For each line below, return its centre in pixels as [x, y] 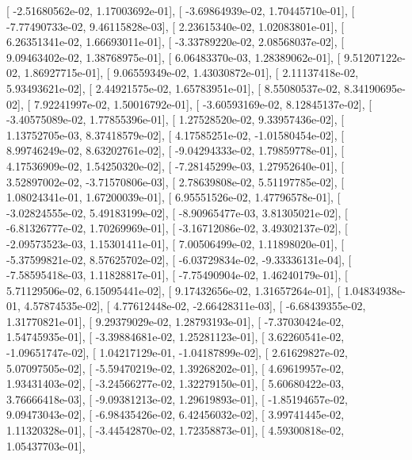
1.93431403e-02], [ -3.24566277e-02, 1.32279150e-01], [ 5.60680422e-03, [175, 383]
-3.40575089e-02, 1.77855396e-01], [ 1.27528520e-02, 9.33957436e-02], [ [175, 119]
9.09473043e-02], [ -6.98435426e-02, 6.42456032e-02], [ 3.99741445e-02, [175, 414]
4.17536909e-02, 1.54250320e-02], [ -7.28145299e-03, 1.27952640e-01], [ [175, 165]
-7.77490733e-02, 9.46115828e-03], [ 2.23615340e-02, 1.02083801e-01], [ [175, 26]
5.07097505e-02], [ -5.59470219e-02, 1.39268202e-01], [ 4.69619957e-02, [175, 368]
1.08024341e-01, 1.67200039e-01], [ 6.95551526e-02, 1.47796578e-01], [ [174, 197]
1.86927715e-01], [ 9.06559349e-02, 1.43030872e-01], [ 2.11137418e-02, [191, 73]
